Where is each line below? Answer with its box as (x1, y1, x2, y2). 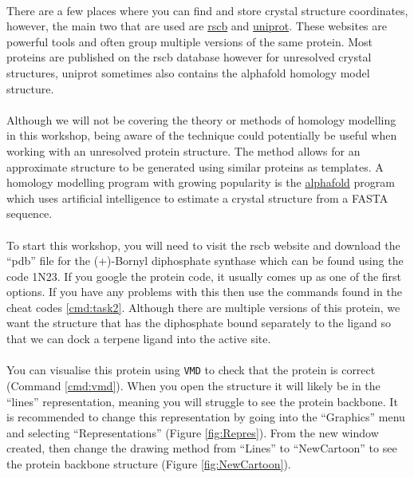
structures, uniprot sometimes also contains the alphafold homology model (6, 64, 370, 81)
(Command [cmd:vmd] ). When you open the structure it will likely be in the (6, 377, 380, 393)
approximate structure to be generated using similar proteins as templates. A (6, 158, 384, 175)
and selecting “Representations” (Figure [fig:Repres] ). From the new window (6, 424, 379, 440)
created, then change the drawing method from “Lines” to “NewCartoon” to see (6, 440, 397, 456)
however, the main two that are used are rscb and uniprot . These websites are (6, 18, 387, 34)
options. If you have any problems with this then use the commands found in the (6, 283, 402, 300)
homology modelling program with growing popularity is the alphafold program (6, 174, 395, 191)
